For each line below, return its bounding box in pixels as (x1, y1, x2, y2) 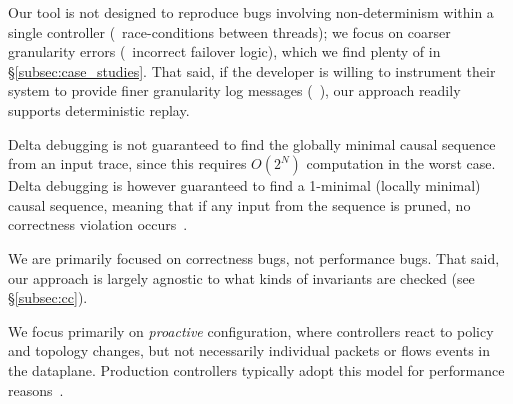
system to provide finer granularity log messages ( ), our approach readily (8, 80, 461, 101)
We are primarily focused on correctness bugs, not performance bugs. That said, (8, 247, 500, 268)
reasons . (8, 379, 64, 400)
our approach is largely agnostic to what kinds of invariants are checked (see (8, 267, 475, 288)
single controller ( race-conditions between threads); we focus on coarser (8, 21, 451, 42)
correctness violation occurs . (8, 214, 188, 235)
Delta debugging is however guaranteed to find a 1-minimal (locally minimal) (8, 175, 481, 196)
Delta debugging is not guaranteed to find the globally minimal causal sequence (8, 133, 496, 154)
